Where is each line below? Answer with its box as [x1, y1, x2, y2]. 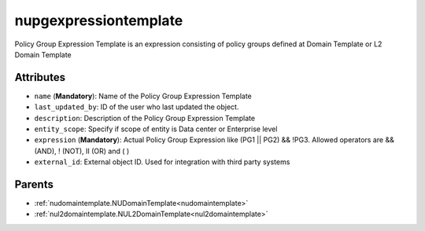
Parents [14, 178, 54, 191]
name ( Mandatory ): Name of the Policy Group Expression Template [34, 91, 252, 101]
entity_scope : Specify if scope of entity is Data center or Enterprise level [34, 124, 278, 134]
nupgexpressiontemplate [14, 12, 183, 29]
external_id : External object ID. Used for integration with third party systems [34, 157, 290, 167]
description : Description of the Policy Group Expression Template [34, 113, 256, 123]
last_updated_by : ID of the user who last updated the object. [34, 102, 239, 112]
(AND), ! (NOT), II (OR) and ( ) [34, 146, 130, 156]
